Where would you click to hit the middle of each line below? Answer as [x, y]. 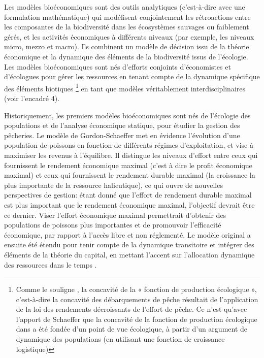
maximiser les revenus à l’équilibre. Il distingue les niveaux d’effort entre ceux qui [131, 155]
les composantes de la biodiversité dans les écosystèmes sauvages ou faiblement [127, 27]
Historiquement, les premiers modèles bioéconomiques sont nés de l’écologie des [127, 115]
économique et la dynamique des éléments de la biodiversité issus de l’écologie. [126, 56]
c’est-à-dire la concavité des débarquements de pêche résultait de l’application [137, 299]
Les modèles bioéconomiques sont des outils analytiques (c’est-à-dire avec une [125, 7]
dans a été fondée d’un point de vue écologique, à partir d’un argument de [132, 329]
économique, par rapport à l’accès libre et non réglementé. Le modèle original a [127, 234]
